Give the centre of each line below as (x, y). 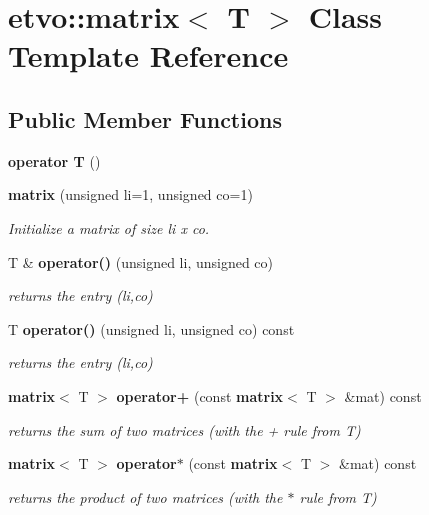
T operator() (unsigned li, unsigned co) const (151, 328)
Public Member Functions (145, 118)
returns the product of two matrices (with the (145, 496)
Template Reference (148, 55)
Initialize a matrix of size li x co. (109, 227)
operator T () (54, 160)
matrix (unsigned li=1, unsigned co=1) (130, 194)
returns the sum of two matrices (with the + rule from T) (184, 429)
